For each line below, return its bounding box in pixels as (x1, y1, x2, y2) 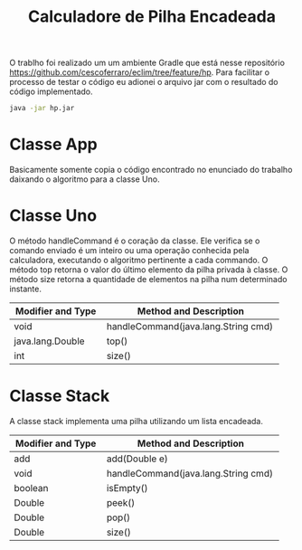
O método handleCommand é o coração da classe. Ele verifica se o (9, 235, 260, 246)
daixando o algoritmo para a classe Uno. (9, 174, 160, 185)
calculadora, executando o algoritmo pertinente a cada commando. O (9, 254, 269, 265)
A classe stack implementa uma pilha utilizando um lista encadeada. (9, 415, 264, 426)
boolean (14, 481, 49, 494)
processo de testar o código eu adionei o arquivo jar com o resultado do (9, 77, 278, 88)
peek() (106, 496, 136, 508)
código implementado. (9, 86, 93, 97)
